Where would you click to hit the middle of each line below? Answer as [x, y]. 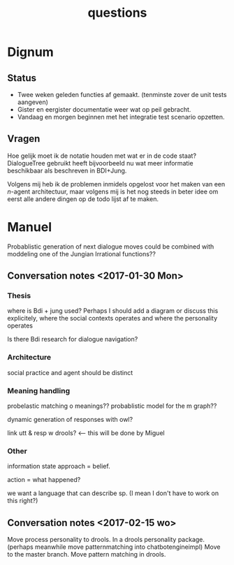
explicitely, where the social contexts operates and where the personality [112, 318]
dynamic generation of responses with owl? [70, 420]
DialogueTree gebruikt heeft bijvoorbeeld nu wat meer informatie [100, 163]
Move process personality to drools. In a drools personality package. [106, 540]
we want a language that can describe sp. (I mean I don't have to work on [113, 493]
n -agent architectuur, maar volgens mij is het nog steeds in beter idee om [113, 191]
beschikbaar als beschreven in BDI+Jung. [67, 170]
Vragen [24, 139]
